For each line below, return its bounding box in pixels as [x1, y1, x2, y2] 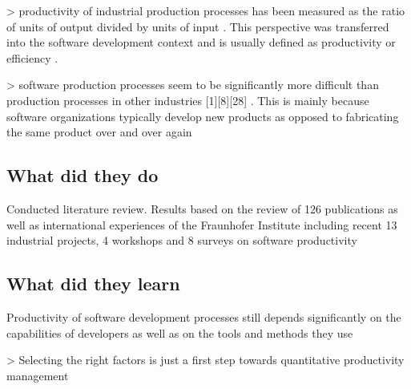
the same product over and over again [6, 124, 192, 140]
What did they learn [6, 271, 180, 296]
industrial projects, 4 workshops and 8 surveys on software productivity [6, 232, 357, 249]
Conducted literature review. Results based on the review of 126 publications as [6, 200, 398, 217]
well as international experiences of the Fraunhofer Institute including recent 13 [6, 216, 397, 233]
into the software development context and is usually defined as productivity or [6, 34, 396, 51]
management [6, 367, 69, 383]
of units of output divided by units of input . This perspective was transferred [6, 18, 389, 34]
